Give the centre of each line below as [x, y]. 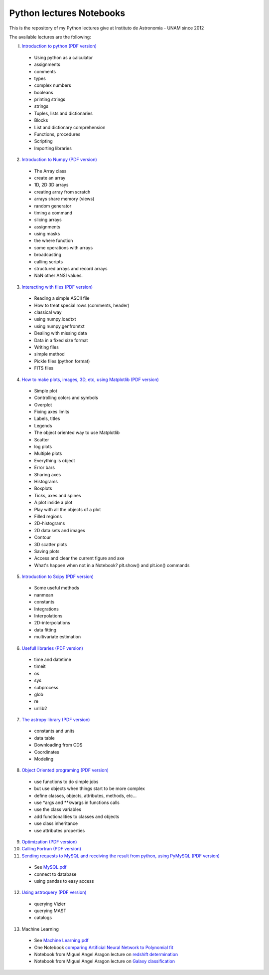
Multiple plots [48, 453]
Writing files [47, 347]
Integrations [47, 609]
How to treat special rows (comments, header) [82, 305]
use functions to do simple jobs [66, 781]
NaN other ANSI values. [59, 276]
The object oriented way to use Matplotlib [77, 433]
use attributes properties [60, 830]
